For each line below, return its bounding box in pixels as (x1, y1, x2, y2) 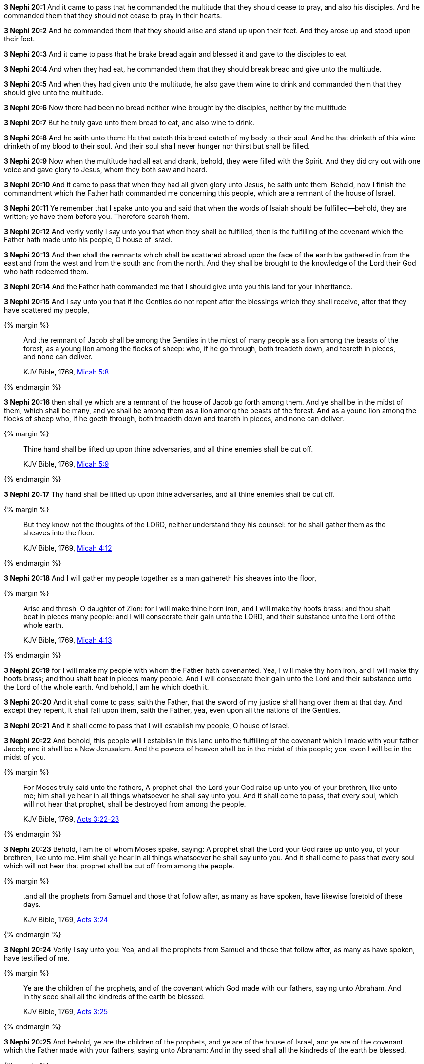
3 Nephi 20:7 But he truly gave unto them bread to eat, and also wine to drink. (4, 118, 254, 127)
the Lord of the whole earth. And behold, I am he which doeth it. (4, 683, 209, 691)
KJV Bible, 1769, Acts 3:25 (23, 1007, 108, 1016)
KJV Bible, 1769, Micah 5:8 (23, 368, 109, 376)
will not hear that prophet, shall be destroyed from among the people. (23, 800, 246, 808)
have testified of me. (4, 954, 70, 962)
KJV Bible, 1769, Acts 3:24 (23, 915, 108, 924)
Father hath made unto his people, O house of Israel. (4, 236, 173, 244)
